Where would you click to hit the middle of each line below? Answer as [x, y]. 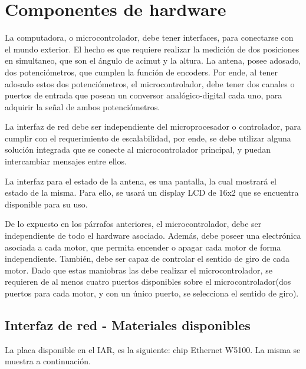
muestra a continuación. [48, 361]
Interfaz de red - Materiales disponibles [128, 324]
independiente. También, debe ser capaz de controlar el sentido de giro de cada [147, 258]
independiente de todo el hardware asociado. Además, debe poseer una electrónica [153, 235]
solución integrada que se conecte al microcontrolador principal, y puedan [138, 149]
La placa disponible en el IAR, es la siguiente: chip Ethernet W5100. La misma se [153, 349]
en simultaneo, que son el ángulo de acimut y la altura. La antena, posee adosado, [153, 60]
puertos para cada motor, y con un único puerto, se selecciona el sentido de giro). [152, 293]
